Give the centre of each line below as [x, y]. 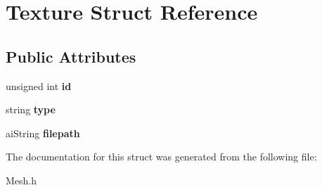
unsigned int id [39, 85]
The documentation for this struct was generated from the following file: [161, 157]
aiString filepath [43, 133]
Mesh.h [21, 180]
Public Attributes [71, 56]
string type [31, 109]
